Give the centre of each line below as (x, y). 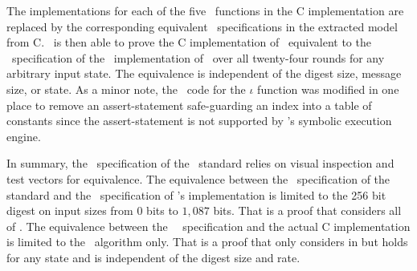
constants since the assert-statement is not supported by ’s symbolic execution (199, 121)
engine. (24, 136)
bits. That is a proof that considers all (307, 210)
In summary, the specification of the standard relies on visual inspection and (200, 163)
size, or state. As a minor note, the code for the (126, 89)
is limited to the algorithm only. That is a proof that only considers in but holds (207, 242)
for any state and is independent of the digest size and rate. (153, 257)
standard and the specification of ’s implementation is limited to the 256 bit (196, 194)
